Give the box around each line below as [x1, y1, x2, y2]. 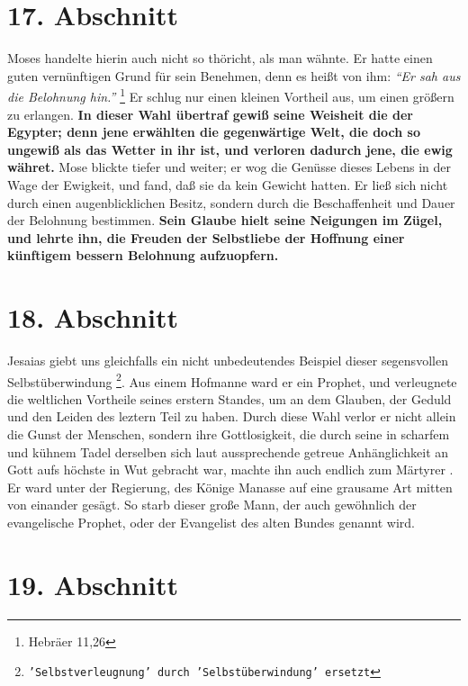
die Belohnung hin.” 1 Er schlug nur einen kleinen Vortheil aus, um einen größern [7, 85, 454, 105]
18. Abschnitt [7, 299, 178, 336]
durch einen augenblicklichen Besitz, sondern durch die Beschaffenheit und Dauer [7, 193, 455, 212]
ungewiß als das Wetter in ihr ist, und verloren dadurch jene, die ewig [7, 140, 453, 158]
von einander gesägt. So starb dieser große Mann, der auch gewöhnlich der [7, 495, 417, 514]
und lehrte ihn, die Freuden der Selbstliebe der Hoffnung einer [7, 228, 405, 247]
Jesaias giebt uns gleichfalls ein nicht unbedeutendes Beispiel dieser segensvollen [7, 351, 448, 370]
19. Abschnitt [7, 565, 178, 602]
